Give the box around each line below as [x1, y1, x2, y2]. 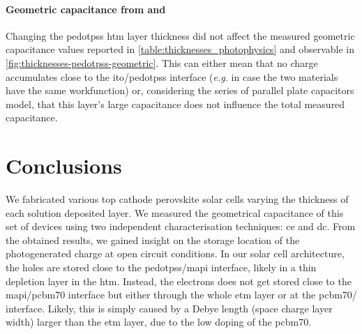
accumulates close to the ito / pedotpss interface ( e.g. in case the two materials [6, 69, 338, 84]
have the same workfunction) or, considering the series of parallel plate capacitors [6, 83, 354, 98]
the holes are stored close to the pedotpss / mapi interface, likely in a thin [6, 260, 317, 275]
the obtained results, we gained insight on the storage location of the [6, 232, 300, 247]
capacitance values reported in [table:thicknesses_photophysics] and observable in [6, 42, 355, 56]
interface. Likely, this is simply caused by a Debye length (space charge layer [6, 301, 333, 315]
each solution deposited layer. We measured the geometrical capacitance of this [6, 205, 344, 220]
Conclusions [6, 151, 122, 180]
